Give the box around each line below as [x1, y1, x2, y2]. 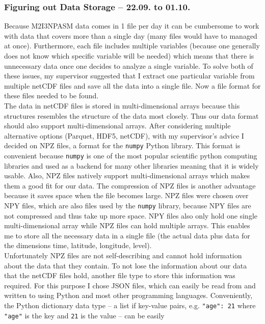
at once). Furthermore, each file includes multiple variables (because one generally [4, 40, 260, 51]
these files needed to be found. [4, 90, 99, 101]
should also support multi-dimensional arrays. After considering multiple [4, 120, 231, 131]
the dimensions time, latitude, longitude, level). [4, 240, 152, 251]
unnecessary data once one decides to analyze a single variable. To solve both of [4, 60, 253, 71]
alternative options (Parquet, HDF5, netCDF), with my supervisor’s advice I [4, 130, 244, 141]
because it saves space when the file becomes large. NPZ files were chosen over [4, 190, 249, 201]
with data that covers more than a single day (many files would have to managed [4, 30, 257, 41]
